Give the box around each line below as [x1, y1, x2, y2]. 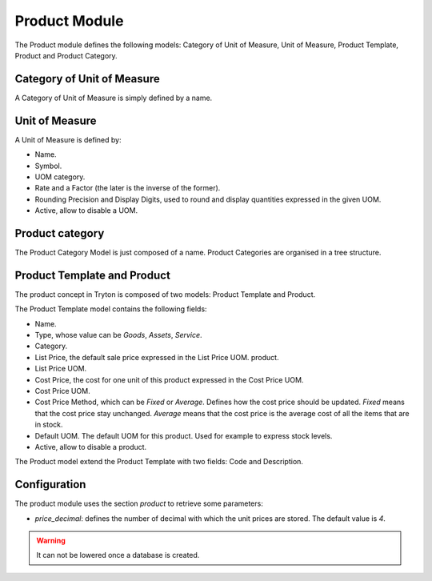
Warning [36, 536, 66, 546]
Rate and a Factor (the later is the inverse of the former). [34, 183, 221, 193]
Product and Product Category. [14, 50, 118, 60]
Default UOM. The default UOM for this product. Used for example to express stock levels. [34, 431, 333, 440]
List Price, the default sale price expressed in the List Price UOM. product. [34, 352, 279, 362]
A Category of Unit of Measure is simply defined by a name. [14, 93, 213, 102]
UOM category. [34, 172, 86, 182]
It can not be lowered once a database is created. [36, 551, 200, 560]
